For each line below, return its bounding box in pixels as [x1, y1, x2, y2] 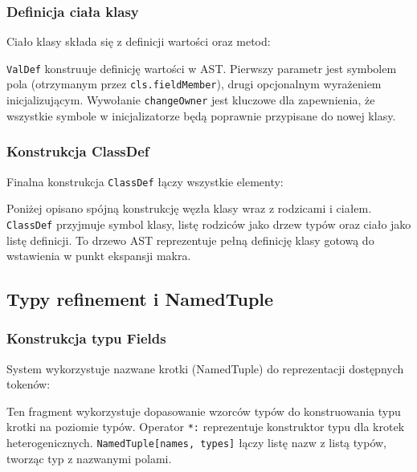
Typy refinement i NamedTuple [6, 287, 274, 311]
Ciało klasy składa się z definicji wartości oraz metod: [6, 33, 271, 50]
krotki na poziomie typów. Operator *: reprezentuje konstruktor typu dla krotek [6, 418, 405, 435]
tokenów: [6, 376, 51, 393]
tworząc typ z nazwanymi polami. [6, 450, 172, 466]
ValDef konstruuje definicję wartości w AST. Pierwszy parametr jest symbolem [6, 59, 397, 76]
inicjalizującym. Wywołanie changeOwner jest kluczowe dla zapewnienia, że [6, 92, 375, 108]
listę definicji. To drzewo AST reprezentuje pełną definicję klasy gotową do [6, 231, 374, 248]
